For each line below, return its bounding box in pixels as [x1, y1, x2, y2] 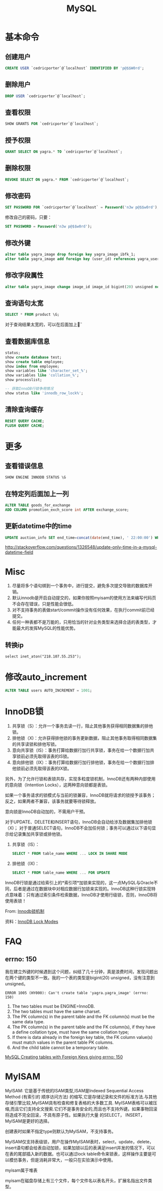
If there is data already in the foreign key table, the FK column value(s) [12, 1034, 153, 1040]
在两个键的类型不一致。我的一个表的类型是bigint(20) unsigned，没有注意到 [5, 975, 155, 981]
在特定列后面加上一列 [5, 489, 69, 498]
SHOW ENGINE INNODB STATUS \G [5, 475, 66, 480]
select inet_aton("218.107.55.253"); [5, 654, 81, 659]
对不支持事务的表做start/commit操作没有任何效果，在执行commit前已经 [12, 607, 155, 613]
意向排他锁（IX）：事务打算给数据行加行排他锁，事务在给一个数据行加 [12, 759, 150, 765]
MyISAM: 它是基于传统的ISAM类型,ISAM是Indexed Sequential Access [5, 1087, 144, 1093]
